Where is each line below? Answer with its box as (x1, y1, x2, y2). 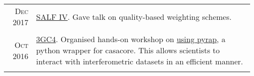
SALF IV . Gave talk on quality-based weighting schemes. (36, 11, 232, 22)
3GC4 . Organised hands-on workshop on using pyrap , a (36, 33, 226, 45)
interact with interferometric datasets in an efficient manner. (36, 56, 243, 67)
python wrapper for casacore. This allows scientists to (36, 45, 220, 56)
